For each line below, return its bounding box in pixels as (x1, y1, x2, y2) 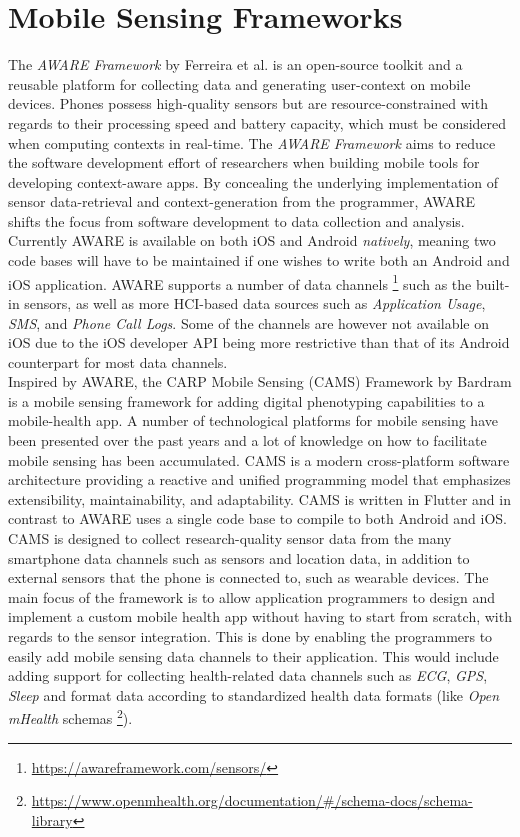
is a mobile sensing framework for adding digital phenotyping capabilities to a (8, 390, 485, 411)
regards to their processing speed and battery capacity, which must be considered (8, 112, 507, 133)
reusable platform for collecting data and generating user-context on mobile (8, 73, 471, 94)
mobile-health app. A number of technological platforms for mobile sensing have (8, 410, 498, 431)
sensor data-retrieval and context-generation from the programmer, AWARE (8, 191, 476, 212)
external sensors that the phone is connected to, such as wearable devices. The (8, 567, 489, 588)
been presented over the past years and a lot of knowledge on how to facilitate (8, 430, 487, 451)
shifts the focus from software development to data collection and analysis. (8, 210, 465, 231)
